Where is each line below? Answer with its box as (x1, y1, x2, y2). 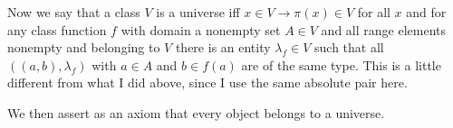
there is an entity (175, 38, 271, 57)
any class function (7, 20, 107, 39)
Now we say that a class (7, 3, 140, 21)
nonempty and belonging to (7, 38, 160, 57)
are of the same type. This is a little (241, 55, 441, 74)
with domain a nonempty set (120, 20, 281, 39)
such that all (314, 38, 384, 57)
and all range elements (321, 20, 446, 39)
